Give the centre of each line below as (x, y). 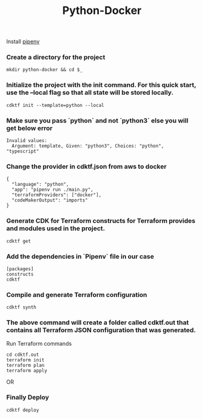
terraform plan (25, 365)
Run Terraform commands (39, 343)
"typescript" (23, 152)
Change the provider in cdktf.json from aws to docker (86, 166)
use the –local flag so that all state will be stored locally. (90, 93)
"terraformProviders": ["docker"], (57, 195)
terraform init (25, 360)
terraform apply (27, 370)
